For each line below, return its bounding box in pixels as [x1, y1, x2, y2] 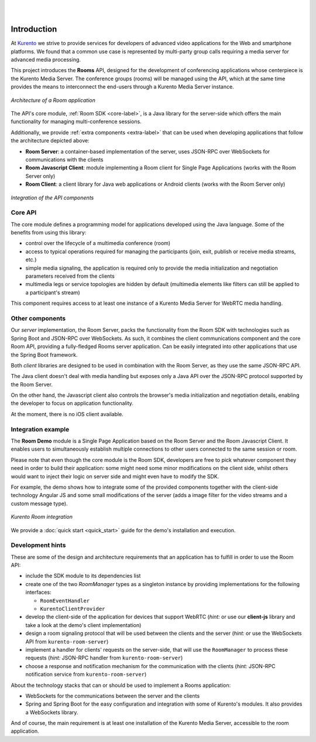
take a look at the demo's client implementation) [25, 621, 142, 628]
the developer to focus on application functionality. [11, 400, 134, 407]
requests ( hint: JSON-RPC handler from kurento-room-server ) [25, 654, 183, 662]
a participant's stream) [25, 289, 80, 296]
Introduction [11, 24, 57, 35]
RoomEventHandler [40, 597, 90, 604]
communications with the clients [25, 156, 104, 163]
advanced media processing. [11, 56, 81, 63]
